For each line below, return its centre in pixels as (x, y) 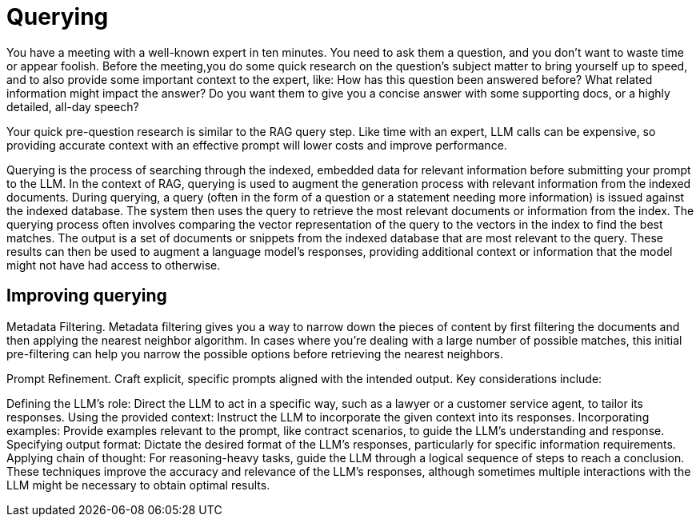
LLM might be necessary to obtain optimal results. (138, 485)
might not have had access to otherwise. (114, 265)
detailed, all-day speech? (73, 106)
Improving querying (87, 296)
